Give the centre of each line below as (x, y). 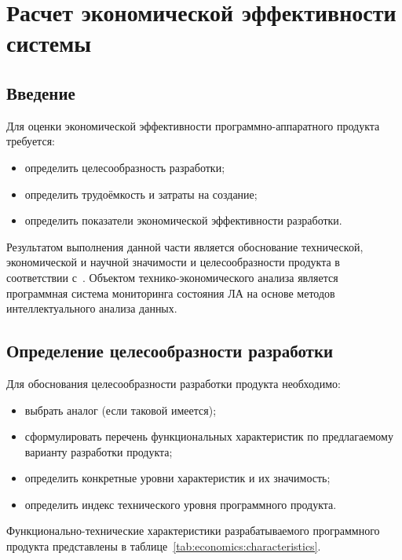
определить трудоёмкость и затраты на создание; (141, 194)
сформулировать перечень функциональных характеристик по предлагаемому (209, 436)
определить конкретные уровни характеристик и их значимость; (177, 478)
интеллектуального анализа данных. (92, 308)
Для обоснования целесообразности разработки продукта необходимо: (174, 383)
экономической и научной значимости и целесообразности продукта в (173, 262)
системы (49, 43)
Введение (41, 92)
